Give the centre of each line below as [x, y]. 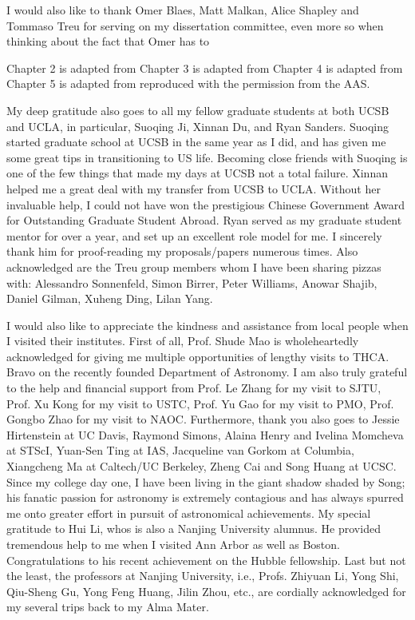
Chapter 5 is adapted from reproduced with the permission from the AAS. [188, 83]
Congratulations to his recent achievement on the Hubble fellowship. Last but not [206, 560]
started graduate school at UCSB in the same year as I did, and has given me [196, 142]
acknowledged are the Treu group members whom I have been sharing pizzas [194, 266]
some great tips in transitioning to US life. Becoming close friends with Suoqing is [207, 157]
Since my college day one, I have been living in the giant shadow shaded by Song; [206, 481]
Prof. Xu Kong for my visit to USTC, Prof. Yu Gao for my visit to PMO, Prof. [200, 403]
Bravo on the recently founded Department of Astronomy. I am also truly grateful [207, 372]
